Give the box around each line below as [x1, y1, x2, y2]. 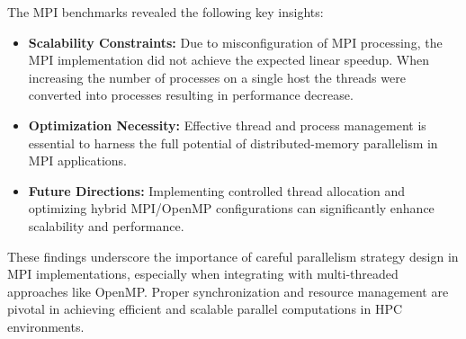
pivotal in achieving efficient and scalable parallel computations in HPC [7, 299, 403, 318]
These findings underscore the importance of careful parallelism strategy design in [7, 246, 459, 265]
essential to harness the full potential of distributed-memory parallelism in [28, 133, 438, 152]
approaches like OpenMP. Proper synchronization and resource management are [7, 281, 449, 300]
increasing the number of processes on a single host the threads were [28, 67, 406, 86]
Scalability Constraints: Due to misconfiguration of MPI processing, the [28, 32, 443, 51]
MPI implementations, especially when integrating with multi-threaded [7, 264, 399, 283]
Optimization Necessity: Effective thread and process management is [28, 115, 426, 134]
